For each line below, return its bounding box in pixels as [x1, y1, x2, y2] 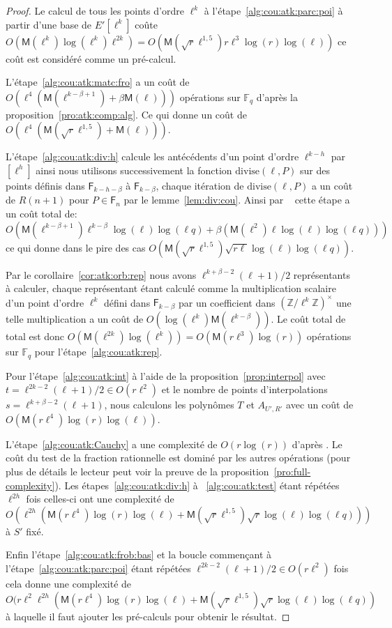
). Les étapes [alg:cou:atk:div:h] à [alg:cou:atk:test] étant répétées [54, 477, 340, 492]
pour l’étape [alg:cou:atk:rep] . [34, 344, 163, 359]
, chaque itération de [156, 178, 244, 192]
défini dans [103, 295, 151, 309]
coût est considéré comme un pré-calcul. [6, 51, 176, 66]
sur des [300, 162, 331, 177]
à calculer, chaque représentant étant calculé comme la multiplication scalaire [6, 281, 336, 296]
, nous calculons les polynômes [104, 397, 234, 412]
